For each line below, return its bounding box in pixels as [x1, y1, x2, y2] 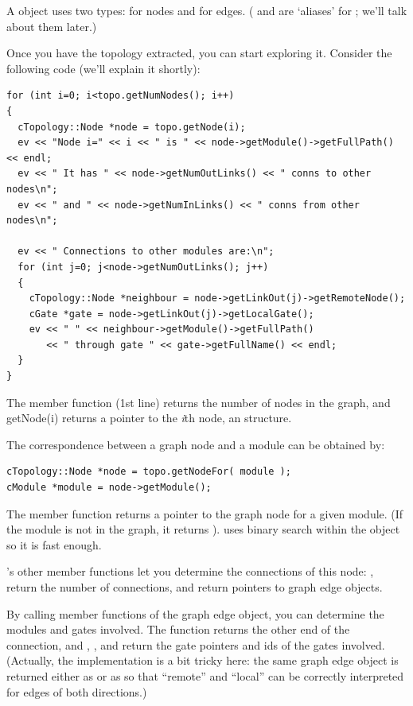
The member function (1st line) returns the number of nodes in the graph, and [6, 394, 391, 410]
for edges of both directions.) [6, 683, 147, 700]
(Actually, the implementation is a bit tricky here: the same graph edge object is [6, 652, 399, 669]
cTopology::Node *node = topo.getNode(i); [18, 121, 246, 133]
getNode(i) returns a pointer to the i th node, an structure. [6, 409, 292, 426]
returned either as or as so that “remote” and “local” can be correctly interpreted [6, 667, 404, 684]
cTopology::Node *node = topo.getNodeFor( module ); [6, 466, 291, 478]
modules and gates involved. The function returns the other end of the [6, 621, 350, 638]
